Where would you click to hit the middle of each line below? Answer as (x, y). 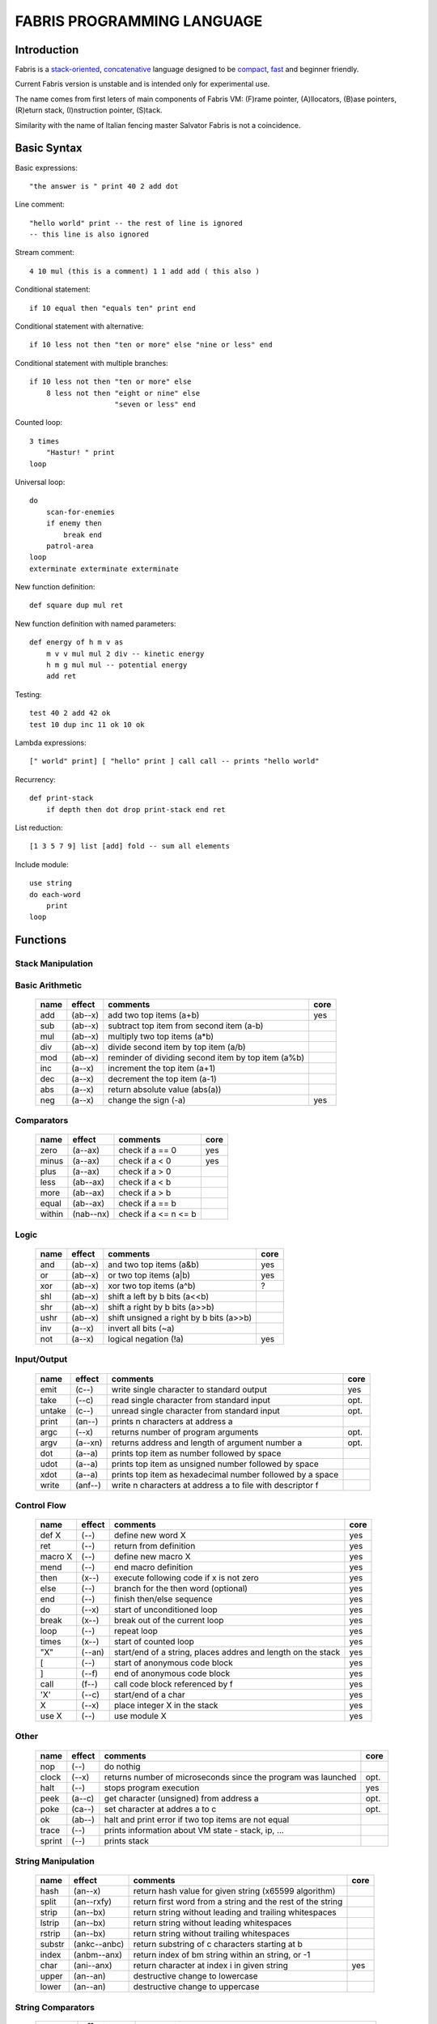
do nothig (122, 1767)
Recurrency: (35, 779)
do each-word (55, 894)
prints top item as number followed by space (196, 1453)
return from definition (155, 1546)
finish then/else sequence (163, 1599)
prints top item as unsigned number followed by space (215, 1464)
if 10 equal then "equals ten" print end (112, 308)
